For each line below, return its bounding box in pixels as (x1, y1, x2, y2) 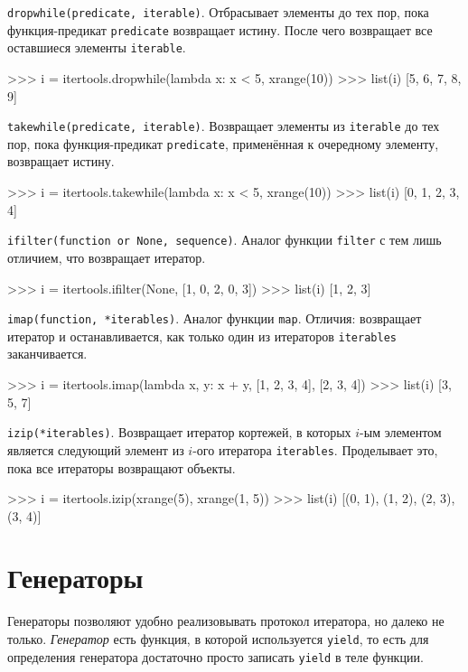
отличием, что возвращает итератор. (7, 247, 206, 266)
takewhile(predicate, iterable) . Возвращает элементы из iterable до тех (7, 117, 440, 135)
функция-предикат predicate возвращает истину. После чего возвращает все (7, 20, 433, 39)
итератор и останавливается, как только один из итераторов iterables (7, 326, 397, 345)
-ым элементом (360, 423, 442, 442)
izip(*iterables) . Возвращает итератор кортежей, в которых (7, 423, 351, 442)
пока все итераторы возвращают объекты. (7, 458, 236, 477)
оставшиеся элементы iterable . (7, 38, 186, 57)
